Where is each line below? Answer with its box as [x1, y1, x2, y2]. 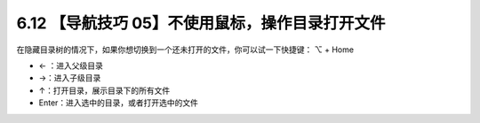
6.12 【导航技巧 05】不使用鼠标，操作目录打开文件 [16, 13, 386, 33]
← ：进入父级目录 [38, 60, 104, 71]
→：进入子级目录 [38, 73, 101, 83]
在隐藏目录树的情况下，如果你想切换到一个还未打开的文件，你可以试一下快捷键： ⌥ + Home [16, 44, 355, 55]
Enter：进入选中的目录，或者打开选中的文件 [38, 97, 199, 108]
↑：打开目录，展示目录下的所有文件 [38, 85, 171, 96]
